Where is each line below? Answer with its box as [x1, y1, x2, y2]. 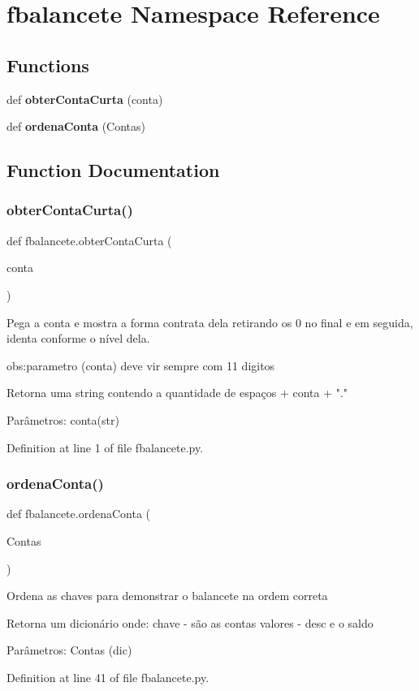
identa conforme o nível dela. [6, 330, 150, 347]
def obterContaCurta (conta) [6, 90, 163, 107]
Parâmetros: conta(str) [6, 411, 119, 428]
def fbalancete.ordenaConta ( [6, 505, 151, 522]
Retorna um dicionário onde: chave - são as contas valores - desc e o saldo [6, 614, 374, 631]
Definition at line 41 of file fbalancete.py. [6, 668, 209, 685]
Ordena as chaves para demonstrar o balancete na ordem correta [6, 587, 328, 604]
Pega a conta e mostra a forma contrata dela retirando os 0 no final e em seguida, [6, 313, 413, 330]
